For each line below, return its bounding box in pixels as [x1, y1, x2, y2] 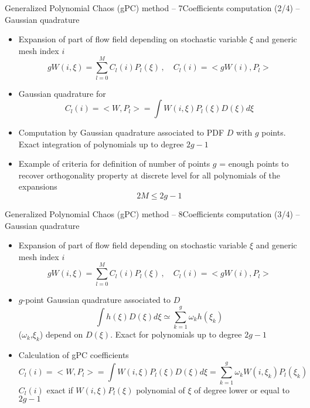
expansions [18, 180, 57, 193]
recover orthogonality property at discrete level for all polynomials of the [18, 168, 280, 181]
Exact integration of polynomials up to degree [18, 137, 184, 150]
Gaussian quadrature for [18, 87, 106, 99]
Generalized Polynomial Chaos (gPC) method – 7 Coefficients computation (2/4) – [5, 2, 300, 14]
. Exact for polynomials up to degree [110, 328, 242, 340]
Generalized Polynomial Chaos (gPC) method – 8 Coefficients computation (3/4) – [5, 208, 300, 220]
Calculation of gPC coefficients [18, 349, 129, 361]
